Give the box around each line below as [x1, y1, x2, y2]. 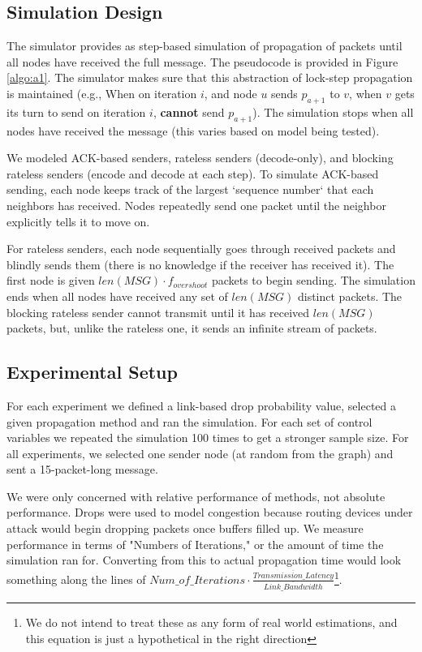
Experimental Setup [6, 359, 178, 384]
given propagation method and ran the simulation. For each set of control [6, 413, 372, 430]
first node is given [6, 272, 95, 289]
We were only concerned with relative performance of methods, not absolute [6, 487, 385, 504]
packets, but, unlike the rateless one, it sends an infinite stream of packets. [6, 320, 377, 337]
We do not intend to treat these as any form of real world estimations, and [25, 614, 398, 631]
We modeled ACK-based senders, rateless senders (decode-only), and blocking [6, 149, 394, 166]
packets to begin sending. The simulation [211, 272, 416, 289]
